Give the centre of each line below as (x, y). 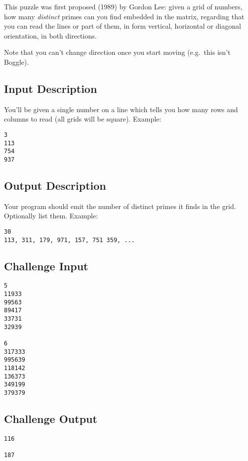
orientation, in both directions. (50, 35)
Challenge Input (46, 266)
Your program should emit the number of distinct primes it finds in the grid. (120, 206)
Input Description (51, 88)
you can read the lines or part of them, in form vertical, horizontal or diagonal (123, 26)
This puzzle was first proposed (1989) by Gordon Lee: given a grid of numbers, (123, 6)
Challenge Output (51, 419)
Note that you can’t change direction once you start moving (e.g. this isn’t (117, 52)
